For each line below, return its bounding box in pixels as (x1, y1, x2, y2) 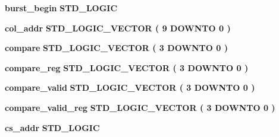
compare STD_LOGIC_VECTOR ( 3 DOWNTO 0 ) (5, 42, 228, 54)
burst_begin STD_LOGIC (5, 2, 118, 14)
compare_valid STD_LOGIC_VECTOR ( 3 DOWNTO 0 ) (5, 81, 255, 94)
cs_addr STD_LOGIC (5, 121, 100, 133)
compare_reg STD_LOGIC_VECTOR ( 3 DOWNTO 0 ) (5, 61, 249, 74)
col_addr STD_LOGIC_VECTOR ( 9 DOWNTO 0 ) (5, 21, 231, 34)
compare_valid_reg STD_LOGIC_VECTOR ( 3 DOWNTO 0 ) (5, 101, 275, 113)
